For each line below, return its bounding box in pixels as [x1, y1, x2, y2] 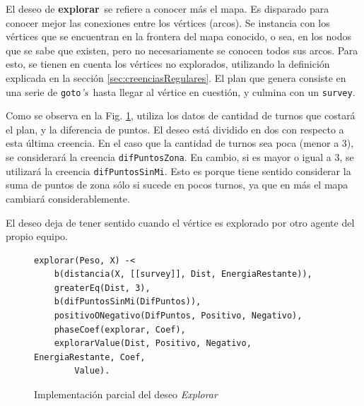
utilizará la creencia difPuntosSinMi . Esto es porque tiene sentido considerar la [6, 163, 351, 178]
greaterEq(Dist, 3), [54, 282, 151, 293]
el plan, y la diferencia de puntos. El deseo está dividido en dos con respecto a [6, 121, 344, 136]
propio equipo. [6, 229, 68, 244]
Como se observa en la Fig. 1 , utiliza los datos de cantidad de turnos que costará [6, 108, 356, 123]
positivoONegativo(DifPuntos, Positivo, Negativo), [54, 311, 303, 321]
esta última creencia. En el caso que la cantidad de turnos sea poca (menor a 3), [6, 136, 354, 150]
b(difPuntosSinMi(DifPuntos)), [54, 297, 201, 307]
